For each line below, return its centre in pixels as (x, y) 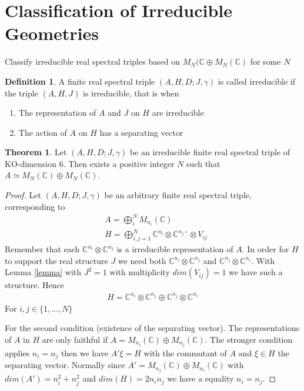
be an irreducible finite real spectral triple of (210, 152)
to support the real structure (56, 260)
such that (203, 163)
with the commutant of (185, 352)
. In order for (265, 249)
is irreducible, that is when (131, 93)
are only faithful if (75, 339)
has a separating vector (141, 132)
